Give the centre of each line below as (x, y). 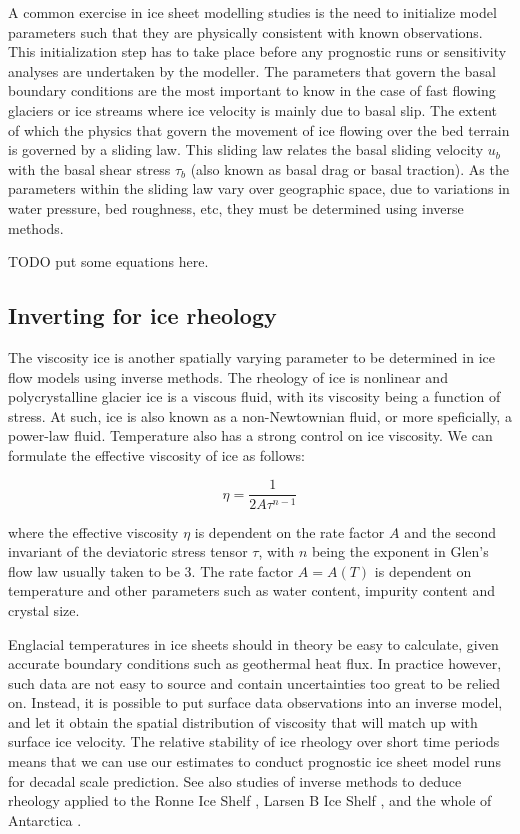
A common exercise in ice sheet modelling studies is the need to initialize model (252, 12)
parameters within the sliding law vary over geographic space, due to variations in (259, 188)
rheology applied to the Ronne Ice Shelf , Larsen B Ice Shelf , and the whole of (250, 800)
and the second (450, 531)
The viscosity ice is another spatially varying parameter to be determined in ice (251, 356)
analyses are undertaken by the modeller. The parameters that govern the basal (252, 70)
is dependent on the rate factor (289, 531)
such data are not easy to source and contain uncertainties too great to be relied (254, 682)
